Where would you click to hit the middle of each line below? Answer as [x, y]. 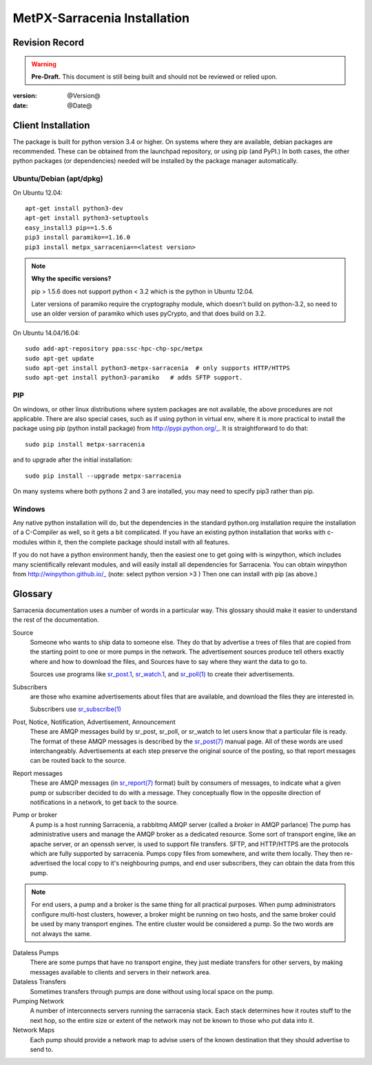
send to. [42, 1049]
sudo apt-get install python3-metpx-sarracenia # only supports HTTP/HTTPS [158, 368]
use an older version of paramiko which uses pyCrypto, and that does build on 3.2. [149, 313]
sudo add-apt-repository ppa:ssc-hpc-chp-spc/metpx [114, 349]
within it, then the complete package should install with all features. [134, 542]
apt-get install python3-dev [74, 208]
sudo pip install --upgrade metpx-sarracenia [103, 476]
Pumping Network [39, 1001]
